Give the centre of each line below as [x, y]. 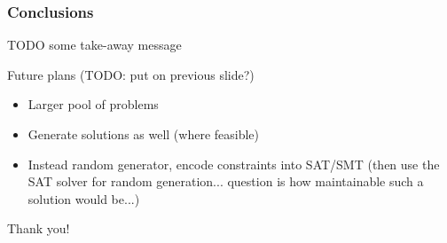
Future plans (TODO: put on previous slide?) [131, 74]
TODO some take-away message [94, 45]
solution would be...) [84, 198]
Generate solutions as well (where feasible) [144, 134]
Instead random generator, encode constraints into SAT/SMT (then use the [234, 164]
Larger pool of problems [93, 104]
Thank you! [39, 228]
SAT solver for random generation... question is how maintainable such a [226, 181]
